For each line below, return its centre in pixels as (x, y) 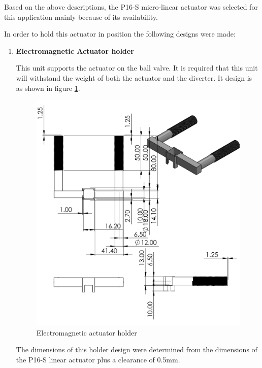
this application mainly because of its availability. (81, 16)
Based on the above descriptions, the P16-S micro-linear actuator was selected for (131, 7)
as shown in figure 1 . (48, 88)
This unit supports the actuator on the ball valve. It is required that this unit (137, 68)
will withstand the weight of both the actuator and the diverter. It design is (134, 77)
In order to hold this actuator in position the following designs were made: (120, 34)
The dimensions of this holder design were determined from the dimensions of (137, 349)
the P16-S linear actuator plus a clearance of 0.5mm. (98, 359)
